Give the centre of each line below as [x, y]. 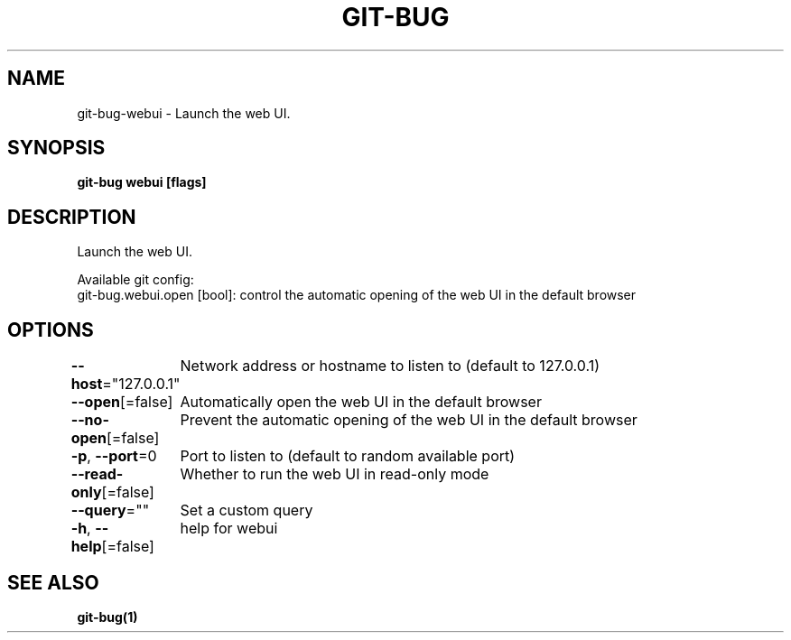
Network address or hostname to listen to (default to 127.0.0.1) [390, 366]
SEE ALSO [53, 582]
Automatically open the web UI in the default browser [361, 402]
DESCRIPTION [72, 217]
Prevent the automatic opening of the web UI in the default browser [409, 420]
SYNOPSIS [56, 148]
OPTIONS [51, 329]
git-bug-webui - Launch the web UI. [184, 113]
